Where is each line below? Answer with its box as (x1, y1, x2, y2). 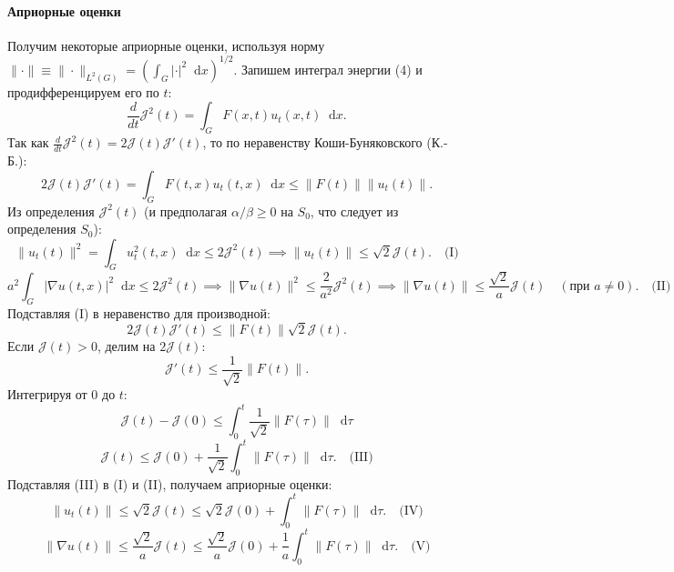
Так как (7, 133, 49, 152)
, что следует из (310, 201, 399, 220)
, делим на (97, 336, 156, 356)
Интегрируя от (7, 385, 87, 404)
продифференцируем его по (7, 82, 159, 101)
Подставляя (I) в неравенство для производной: (7, 303, 271, 322)
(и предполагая (144, 201, 228, 220)
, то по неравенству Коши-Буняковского (202, 133, 423, 152)
